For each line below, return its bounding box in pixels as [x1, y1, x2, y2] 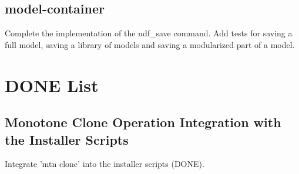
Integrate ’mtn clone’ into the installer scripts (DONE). [5, 158, 204, 170]
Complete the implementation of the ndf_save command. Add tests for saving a [5, 27, 293, 39]
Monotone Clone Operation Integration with [5, 113, 281, 131]
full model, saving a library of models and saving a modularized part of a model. [5, 38, 295, 50]
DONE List [5, 73, 99, 97]
